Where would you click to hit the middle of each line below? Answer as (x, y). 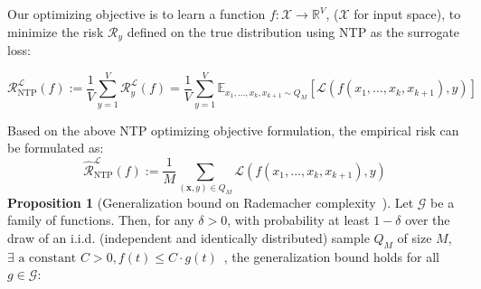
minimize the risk (56, 31)
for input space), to (407, 14)
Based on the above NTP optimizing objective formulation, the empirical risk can (233, 130)
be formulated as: (56, 148)
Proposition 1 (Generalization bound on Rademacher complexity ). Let (211, 202)
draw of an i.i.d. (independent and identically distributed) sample (189, 238)
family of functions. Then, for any (101, 220)
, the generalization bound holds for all (331, 256)
